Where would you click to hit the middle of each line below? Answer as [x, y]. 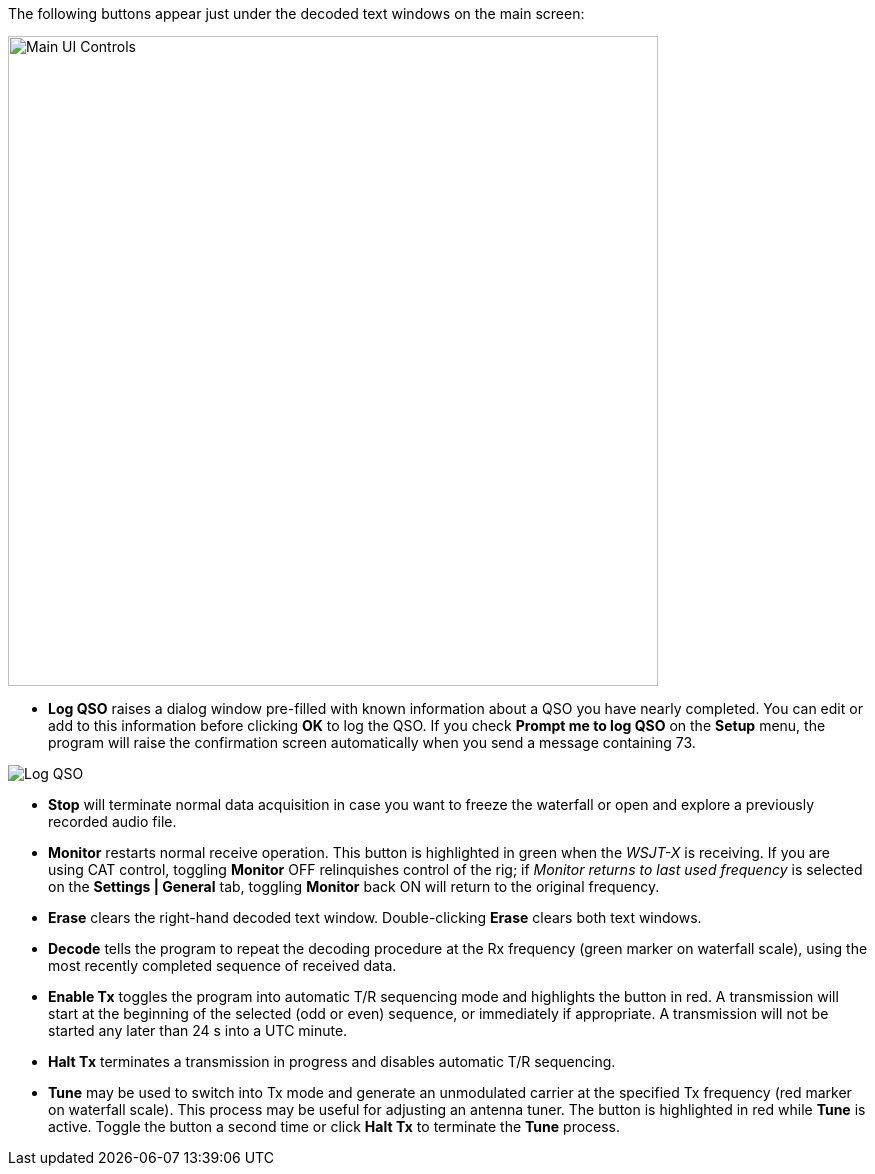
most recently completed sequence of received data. [222, 965]
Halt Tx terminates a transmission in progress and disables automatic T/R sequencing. [332, 1061]
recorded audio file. [112, 821]
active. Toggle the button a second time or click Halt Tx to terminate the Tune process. [334, 1126]
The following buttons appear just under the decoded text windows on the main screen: [296, 13]
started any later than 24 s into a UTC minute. [198, 1030]
